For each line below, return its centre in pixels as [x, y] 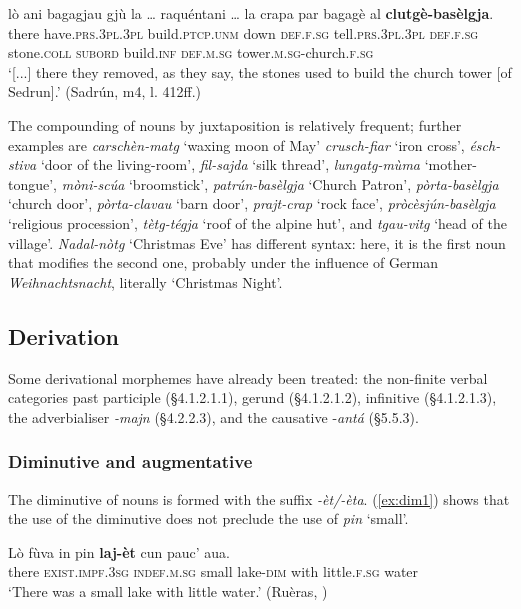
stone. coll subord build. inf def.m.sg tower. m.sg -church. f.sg [191, 52]
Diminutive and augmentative [130, 461]
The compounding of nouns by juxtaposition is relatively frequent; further [235, 124]
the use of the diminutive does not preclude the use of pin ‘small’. [208, 518]
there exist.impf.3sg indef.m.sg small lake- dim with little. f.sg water [213, 571]
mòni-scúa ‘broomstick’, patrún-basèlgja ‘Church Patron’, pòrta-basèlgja [280, 183]
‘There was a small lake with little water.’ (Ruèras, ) [168, 590]
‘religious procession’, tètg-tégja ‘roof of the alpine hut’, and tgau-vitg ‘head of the [257, 222]
